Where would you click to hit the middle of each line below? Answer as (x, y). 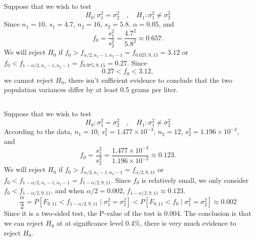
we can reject (24, 223)
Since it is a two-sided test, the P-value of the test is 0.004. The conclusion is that (128, 213)
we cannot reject (29, 80)
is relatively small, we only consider (195, 180)
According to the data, (38, 131)
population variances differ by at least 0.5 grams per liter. (91, 89)
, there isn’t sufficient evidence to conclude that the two (148, 80)
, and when (68, 190)
